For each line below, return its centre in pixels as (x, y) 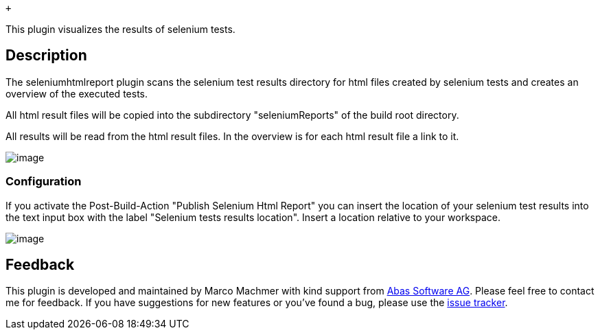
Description (46, 56)
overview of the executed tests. (77, 93)
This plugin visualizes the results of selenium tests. (120, 29)
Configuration (44, 182)
